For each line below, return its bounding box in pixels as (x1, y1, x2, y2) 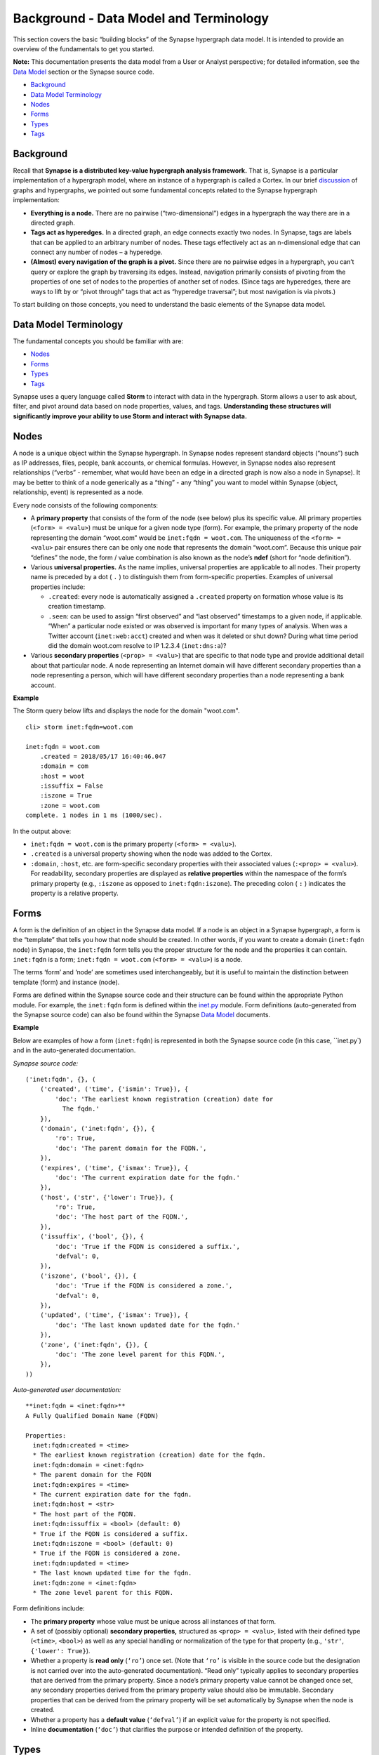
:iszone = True (39, 792, 93, 800)
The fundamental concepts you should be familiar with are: (13, 337, 184, 345)
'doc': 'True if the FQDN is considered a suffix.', (55, 1243, 240, 1250)
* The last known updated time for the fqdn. (32, 1569, 192, 1577)
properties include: (30, 583, 86, 591)
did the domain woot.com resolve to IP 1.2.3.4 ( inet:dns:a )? (48, 642, 227, 650)
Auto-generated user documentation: (13, 1386, 121, 1394)
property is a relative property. (30, 889, 119, 897)
